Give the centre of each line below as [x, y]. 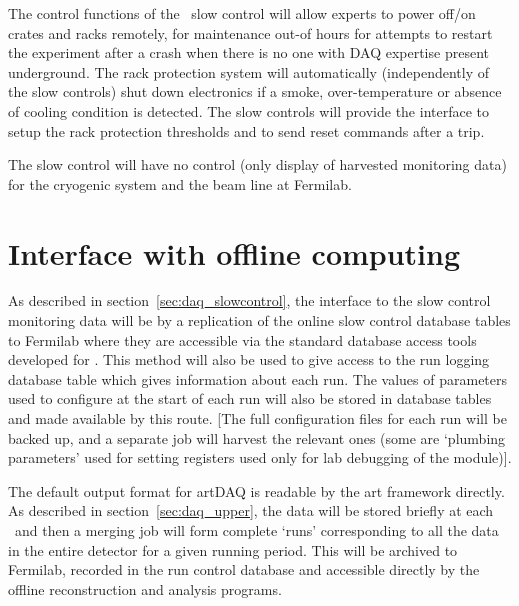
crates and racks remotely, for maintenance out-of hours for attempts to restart [250, 32]
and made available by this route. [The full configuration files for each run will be [257, 418]
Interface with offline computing [234, 252]
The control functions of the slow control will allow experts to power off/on [242, 13]
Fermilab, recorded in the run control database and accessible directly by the [244, 569]
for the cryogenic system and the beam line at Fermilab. [180, 183]
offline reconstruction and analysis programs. [145, 588]
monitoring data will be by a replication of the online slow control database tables [259, 320]
